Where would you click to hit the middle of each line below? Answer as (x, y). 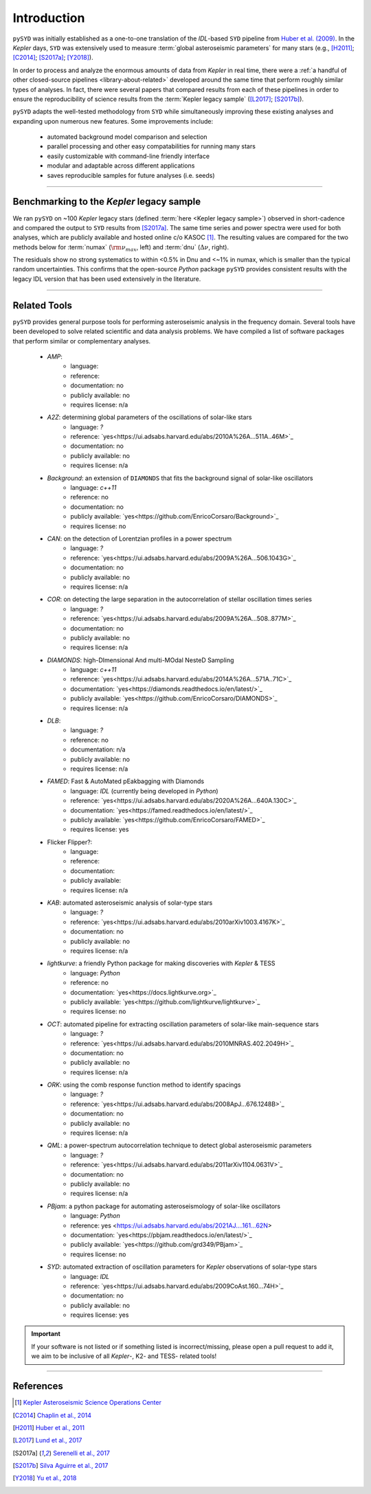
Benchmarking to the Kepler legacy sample (107, 202)
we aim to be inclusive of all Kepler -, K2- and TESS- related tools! (124, 1356)
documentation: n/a (98, 749)
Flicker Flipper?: (70, 842)
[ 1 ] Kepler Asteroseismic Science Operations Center (88, 1403)
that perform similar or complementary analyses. (82, 341)
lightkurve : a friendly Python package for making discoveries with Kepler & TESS (161, 963)
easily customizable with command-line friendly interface (128, 156)
